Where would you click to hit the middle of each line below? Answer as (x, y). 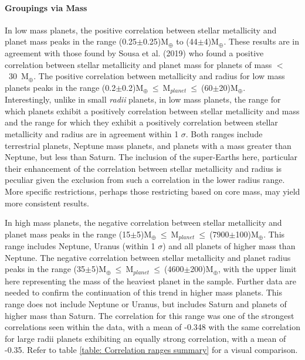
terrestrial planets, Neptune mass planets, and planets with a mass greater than (148, 145)
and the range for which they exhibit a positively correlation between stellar (141, 122)
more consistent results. (47, 203)
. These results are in (261, 41)
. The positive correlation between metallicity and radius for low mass (159, 76)
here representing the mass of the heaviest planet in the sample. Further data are (151, 281)
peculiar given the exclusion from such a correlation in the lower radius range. (145, 180)
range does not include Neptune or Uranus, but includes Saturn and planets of (146, 304)
